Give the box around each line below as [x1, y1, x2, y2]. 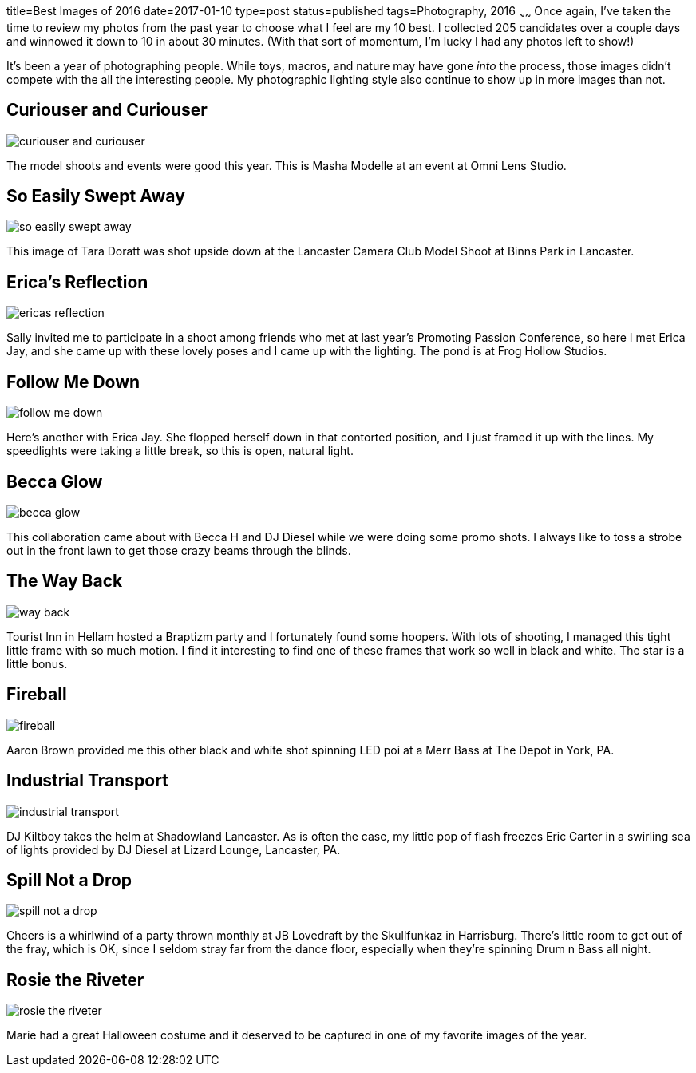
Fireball [6, 684, 67, 705]
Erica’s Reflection [6, 271, 148, 292]
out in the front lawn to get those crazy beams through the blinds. [6, 544, 351, 558]
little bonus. [6, 656, 68, 671]
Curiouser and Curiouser [6, 100, 208, 121]
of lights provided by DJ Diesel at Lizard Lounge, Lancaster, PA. [6, 842, 341, 857]
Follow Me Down [6, 371, 140, 392]
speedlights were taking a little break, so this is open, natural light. [6, 444, 354, 458]
